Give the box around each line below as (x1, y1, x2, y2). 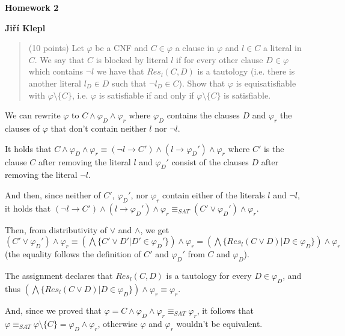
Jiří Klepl (5, 21, 46, 34)
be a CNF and (95, 41, 148, 54)
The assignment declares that (5, 269, 113, 282)
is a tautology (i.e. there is (197, 65, 295, 78)
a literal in (263, 41, 302, 54)
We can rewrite (5, 109, 61, 121)
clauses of (5, 121, 40, 134)
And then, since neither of (5, 188, 101, 201)
